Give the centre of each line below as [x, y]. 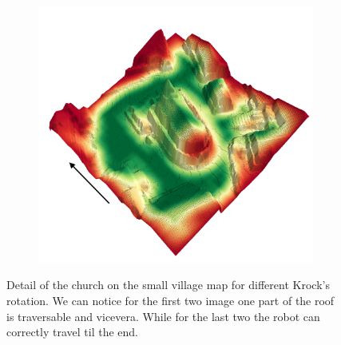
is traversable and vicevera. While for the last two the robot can [163, 316]
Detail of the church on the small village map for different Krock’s [168, 285]
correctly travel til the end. [73, 332]
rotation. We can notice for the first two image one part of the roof [170, 300]
